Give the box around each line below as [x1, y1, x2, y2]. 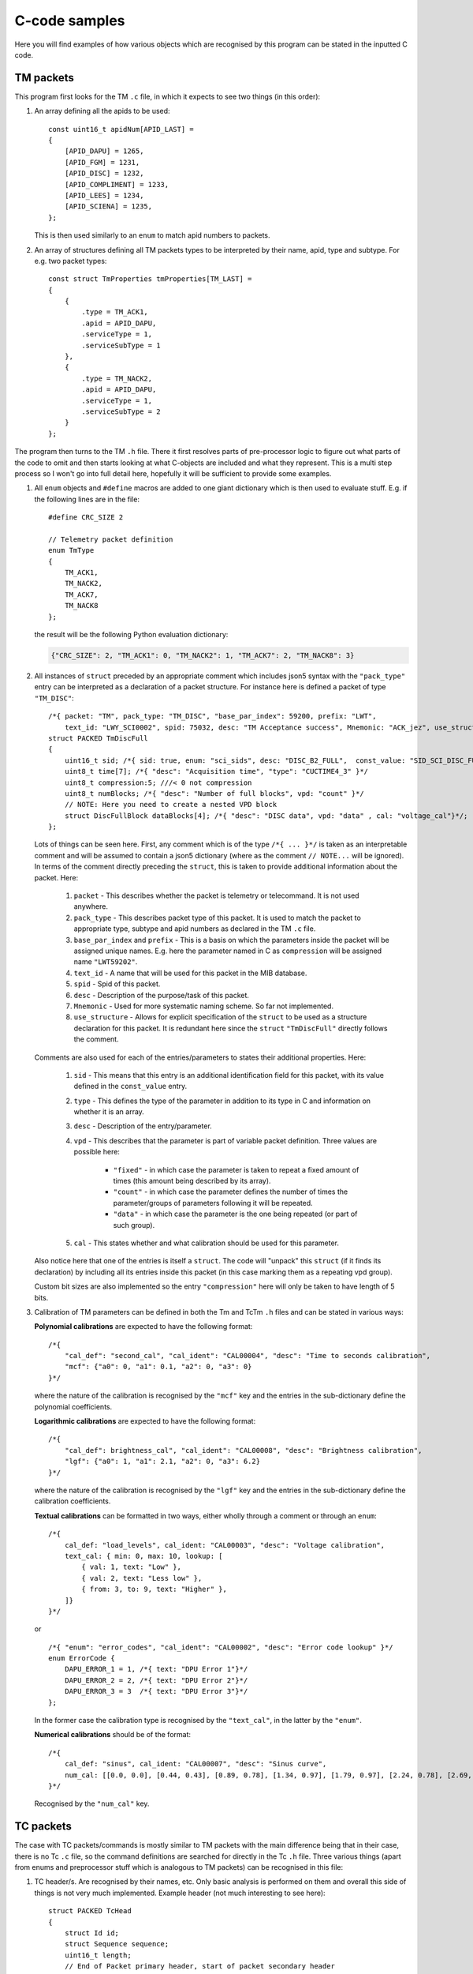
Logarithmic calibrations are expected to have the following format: [34, 1417, 256, 1426]
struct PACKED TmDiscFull [48, 734, 149, 742]
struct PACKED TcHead [48, 1907, 132, 1916]
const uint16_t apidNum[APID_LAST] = [48, 125, 195, 133]
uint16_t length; [64, 1950, 132, 1960]
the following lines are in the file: [34, 494, 140, 504]
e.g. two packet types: [34, 256, 107, 265]
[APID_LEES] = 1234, [64, 190, 144, 200]
